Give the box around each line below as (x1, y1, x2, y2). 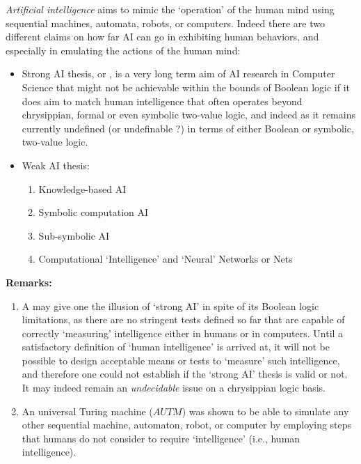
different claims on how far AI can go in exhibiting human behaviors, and (6, 29, 319, 44)
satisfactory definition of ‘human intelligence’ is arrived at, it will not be (22, 339, 330, 354)
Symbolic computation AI (38, 205, 149, 219)
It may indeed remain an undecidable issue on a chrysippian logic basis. (22, 380, 326, 395)
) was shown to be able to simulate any (182, 403, 349, 418)
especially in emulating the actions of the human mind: (6, 42, 241, 57)
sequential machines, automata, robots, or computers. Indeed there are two (6, 15, 325, 30)
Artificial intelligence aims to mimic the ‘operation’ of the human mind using (6, 2, 335, 16)
